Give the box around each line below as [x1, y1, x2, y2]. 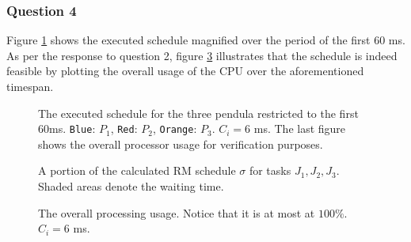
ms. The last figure [253, 120, 346, 137]
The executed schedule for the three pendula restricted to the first [38, 104, 359, 121]
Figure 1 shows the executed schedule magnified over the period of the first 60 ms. [6, 32, 405, 48]
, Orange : [152, 120, 197, 137]
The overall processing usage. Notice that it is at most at [38, 204, 315, 221]
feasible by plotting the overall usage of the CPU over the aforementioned [6, 62, 364, 79]
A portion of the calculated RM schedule [38, 162, 236, 179]
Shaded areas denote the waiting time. [38, 178, 224, 195]
